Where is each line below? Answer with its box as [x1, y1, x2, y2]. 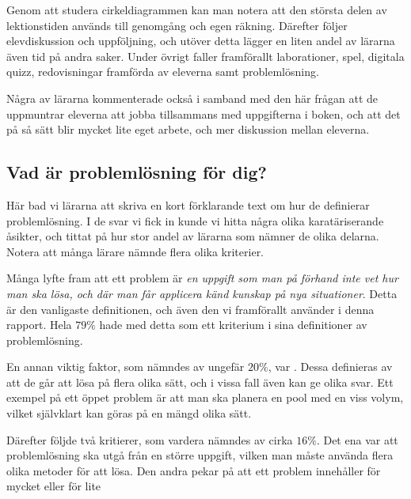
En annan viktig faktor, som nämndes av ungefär [6, 358, 245, 375]
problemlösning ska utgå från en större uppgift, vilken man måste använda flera [6, 447, 394, 463]
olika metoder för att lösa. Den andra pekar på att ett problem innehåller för [6, 462, 381, 478]
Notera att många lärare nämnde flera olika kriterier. [6, 243, 264, 259]
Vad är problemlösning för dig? [6, 160, 267, 184]
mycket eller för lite [6, 478, 101, 494]
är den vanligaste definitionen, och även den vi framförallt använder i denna [6, 301, 375, 317]
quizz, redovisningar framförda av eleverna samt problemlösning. [6, 63, 319, 80]
